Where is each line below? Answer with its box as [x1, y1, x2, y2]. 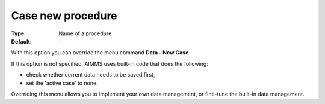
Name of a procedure [58, 30, 112, 37]
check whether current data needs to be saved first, [26, 71, 155, 78]
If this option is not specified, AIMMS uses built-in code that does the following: [11, 60, 209, 67]
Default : [11, 38, 32, 45]
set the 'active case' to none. [26, 79, 99, 87]
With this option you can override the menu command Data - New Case [11, 49, 189, 56]
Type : [11, 30, 26, 37]
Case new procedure [11, 9, 117, 22]
